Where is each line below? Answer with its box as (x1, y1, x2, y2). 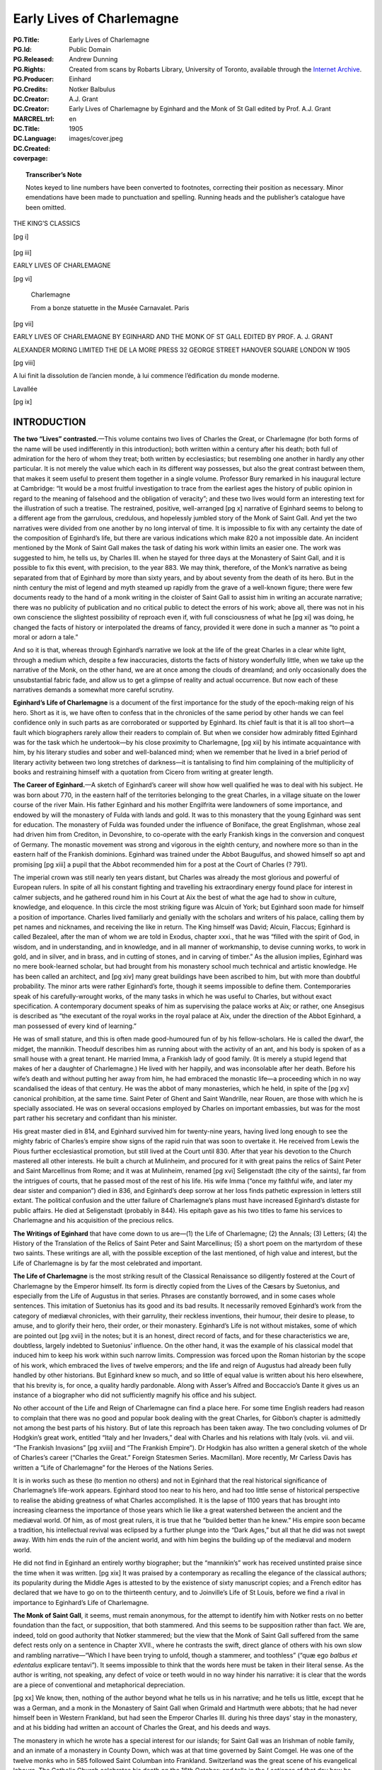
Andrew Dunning (69, 55, 118, 64)
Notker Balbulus (69, 85, 116, 93)
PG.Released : (13, 55, 54, 64)
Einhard (69, 75, 91, 84)
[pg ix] (13, 397, 33, 406)
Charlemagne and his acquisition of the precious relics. (13, 1216, 174, 1225)
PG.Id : (13, 45, 32, 53)
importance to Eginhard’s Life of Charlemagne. (13, 1598, 149, 1606)
